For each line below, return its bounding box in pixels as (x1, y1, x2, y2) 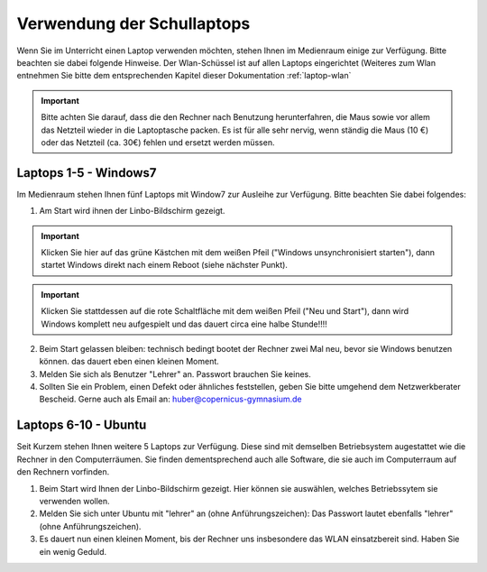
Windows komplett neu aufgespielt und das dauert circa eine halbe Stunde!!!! (41, 318, 328, 329)
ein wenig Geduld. (39, 546, 107, 557)
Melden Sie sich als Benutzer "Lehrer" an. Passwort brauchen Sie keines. (39, 368, 311, 379)
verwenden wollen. (39, 495, 110, 506)
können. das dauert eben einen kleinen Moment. (39, 356, 220, 367)
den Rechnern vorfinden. (16, 466, 110, 477)
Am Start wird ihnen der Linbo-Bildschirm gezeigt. (39, 206, 225, 217)
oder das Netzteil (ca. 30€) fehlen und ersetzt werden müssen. (41, 136, 275, 148)
